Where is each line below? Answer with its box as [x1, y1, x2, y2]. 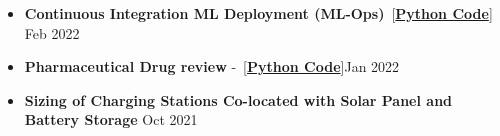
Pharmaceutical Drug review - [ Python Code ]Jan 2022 [24, 56, 400, 77]
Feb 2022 [24, 22, 80, 43]
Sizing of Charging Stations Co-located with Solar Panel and [24, 89, 453, 110]
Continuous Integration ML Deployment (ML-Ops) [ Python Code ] [24, 3, 493, 23]
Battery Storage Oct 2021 [24, 109, 198, 130]
